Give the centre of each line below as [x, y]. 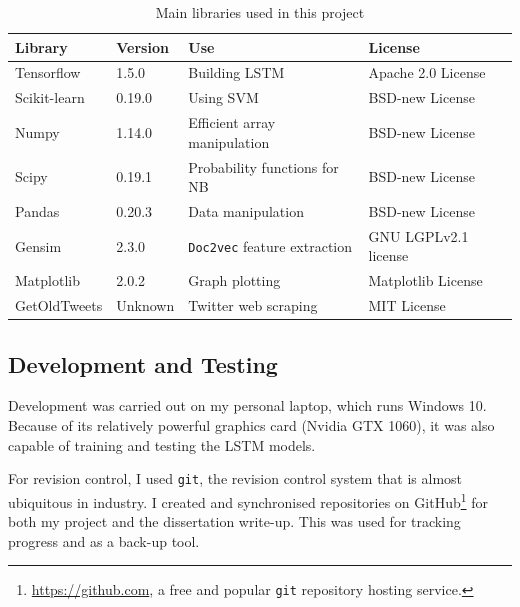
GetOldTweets [59, 305]
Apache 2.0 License [427, 72]
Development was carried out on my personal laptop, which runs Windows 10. [247, 405]
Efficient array [232, 122]
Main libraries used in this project [260, 12]
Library [41, 46]
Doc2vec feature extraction [270, 245]
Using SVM [223, 97]
